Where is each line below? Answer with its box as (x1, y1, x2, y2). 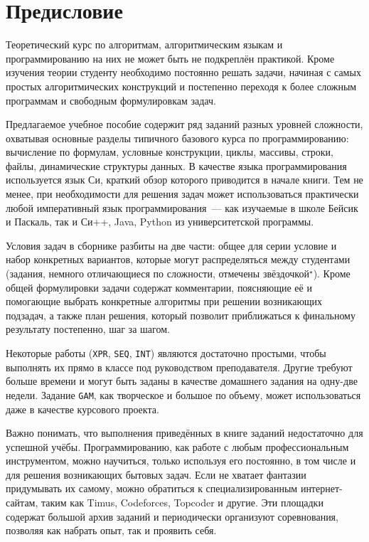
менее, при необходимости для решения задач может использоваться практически (6, 186, 359, 201)
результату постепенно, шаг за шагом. (6, 322, 170, 336)
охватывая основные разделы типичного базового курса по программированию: (6, 130, 349, 145)
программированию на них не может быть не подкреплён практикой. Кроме (6, 51, 335, 65)
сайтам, (6, 495, 38, 510)
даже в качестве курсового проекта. (6, 401, 159, 416)
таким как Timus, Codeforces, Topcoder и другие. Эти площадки (41, 495, 323, 510)
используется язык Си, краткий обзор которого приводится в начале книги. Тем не (6, 172, 363, 187)
